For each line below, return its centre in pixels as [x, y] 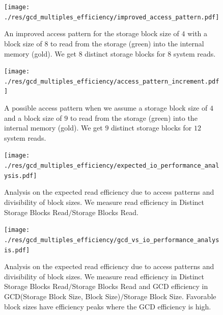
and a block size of [33, 117]
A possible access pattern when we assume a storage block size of [106, 108]
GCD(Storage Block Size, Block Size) [62, 296]
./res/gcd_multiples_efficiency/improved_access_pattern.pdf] [112, 17]
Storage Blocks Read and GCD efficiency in [140, 286]
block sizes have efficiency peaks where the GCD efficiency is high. [108, 306]
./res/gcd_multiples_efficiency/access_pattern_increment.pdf [112, 81]
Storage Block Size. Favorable [170, 296]
